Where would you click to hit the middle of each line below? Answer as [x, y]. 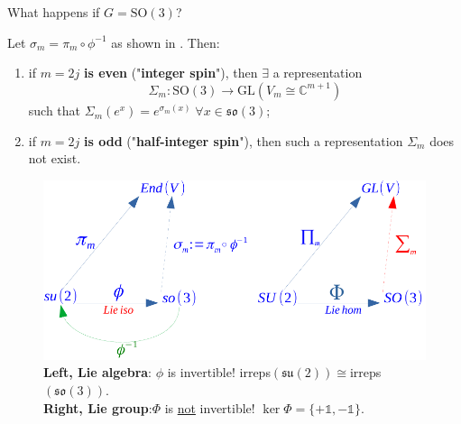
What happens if [54, 12]
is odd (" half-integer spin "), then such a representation [244, 140]
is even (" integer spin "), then [171, 73]
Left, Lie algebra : [97, 372]
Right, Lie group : [98, 407]
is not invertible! [210, 407]
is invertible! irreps [219, 372]
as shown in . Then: [166, 42]
